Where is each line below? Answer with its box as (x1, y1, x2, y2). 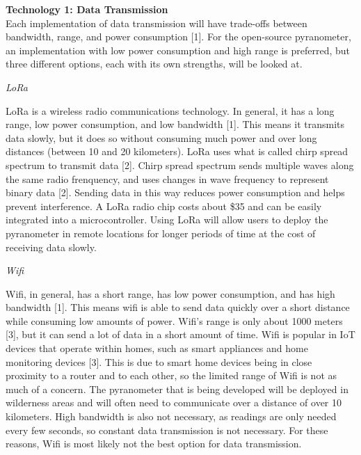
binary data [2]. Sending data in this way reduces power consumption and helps (6, 185, 345, 200)
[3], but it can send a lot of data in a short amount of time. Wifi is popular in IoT (6, 327, 355, 342)
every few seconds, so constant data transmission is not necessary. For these (6, 422, 328, 437)
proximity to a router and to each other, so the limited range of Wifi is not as (6, 368, 337, 383)
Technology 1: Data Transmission (6, 2, 168, 16)
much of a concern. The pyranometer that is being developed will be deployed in (6, 381, 348, 396)
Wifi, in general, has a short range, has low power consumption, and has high (6, 286, 335, 301)
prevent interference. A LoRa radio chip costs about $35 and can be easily (6, 198, 322, 213)
